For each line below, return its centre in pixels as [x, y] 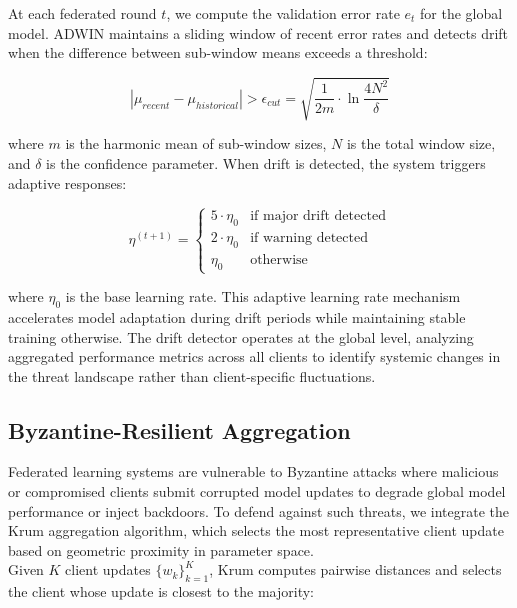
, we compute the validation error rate [283, 13]
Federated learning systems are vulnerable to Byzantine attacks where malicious [253, 471]
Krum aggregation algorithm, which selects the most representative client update [256, 530]
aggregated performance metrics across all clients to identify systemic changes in [254, 356]
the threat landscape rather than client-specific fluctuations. [192, 375]
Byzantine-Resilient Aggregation [179, 429]
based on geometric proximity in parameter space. [161, 549]
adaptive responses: [67, 182]
